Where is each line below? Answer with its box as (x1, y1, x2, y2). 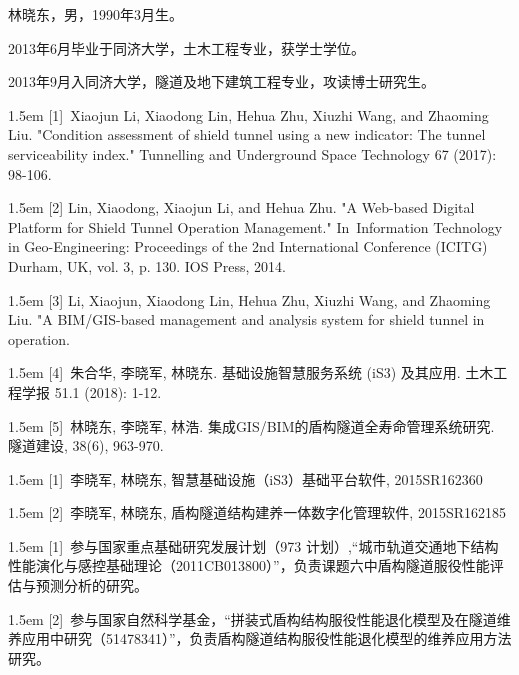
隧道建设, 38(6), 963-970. (8, 435, 164, 456)
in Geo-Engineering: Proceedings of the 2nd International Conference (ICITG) (8, 236, 488, 257)
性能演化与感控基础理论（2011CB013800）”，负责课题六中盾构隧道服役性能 (8, 555, 490, 576)
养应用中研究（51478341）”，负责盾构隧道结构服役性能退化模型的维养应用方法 (8, 628, 512, 649)
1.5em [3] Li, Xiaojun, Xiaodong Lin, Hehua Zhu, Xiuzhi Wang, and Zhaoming (8, 289, 491, 310)
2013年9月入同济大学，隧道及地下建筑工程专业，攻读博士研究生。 (8, 71, 435, 92)
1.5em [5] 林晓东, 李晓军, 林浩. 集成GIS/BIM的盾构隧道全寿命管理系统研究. (8, 415, 495, 436)
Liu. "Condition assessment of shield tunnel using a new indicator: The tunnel (8, 124, 486, 145)
